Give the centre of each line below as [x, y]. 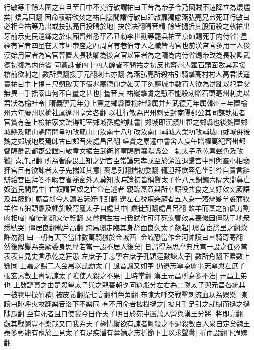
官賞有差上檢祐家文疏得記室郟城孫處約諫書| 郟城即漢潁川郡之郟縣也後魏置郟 [126, 122]
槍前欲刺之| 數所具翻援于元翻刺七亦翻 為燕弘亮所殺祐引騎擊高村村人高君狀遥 [127, 74]
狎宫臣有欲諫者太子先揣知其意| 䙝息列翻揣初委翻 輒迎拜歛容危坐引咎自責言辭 [127, 170]
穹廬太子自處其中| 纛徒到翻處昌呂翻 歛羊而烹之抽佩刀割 [161, 208]
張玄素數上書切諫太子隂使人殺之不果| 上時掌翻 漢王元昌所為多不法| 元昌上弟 [126, 275]
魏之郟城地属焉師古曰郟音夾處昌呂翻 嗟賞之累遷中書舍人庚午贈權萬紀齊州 [121, 141]
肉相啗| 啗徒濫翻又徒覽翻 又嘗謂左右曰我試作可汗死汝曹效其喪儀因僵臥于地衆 [127, 218]
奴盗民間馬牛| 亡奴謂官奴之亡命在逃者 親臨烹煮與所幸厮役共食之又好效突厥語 [127, 189]
